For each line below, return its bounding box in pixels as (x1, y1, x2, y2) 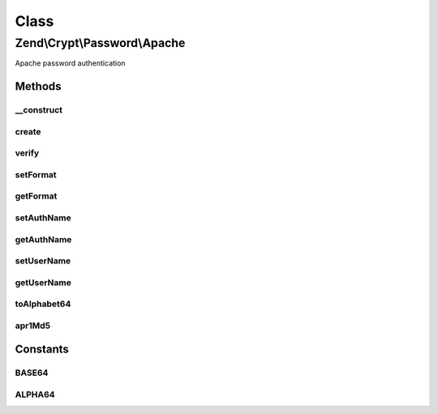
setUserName (15, 255, 71, 267)
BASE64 (15, 367, 49, 378)
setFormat (15, 169, 57, 180)
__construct (15, 105, 63, 116)
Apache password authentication (15, 58, 126, 68)
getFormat (15, 190, 58, 202)
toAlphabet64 (15, 298, 71, 309)
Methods (15, 79, 62, 93)
